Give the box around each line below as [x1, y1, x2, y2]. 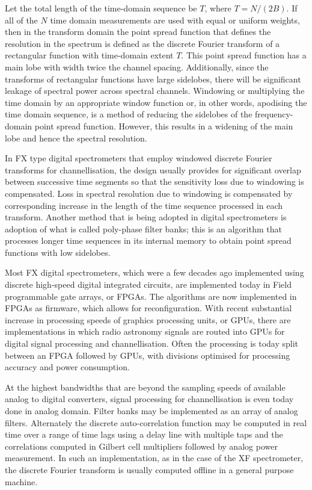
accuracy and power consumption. [5, 361, 130, 373]
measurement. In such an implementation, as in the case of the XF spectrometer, [5, 451, 304, 464]
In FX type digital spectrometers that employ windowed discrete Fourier [5, 152, 272, 164]
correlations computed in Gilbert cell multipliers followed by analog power [5, 439, 278, 452]
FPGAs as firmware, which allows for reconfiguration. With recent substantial [5, 302, 292, 314]
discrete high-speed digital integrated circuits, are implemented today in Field [5, 278, 292, 291]
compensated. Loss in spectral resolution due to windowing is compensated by [5, 187, 293, 199]
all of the [5, 13, 38, 26]
